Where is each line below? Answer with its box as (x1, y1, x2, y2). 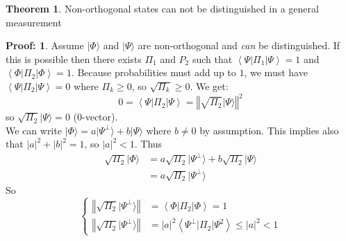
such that (192, 51, 233, 66)
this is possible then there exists (6, 51, 142, 66)
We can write (6, 123, 62, 137)
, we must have (244, 65, 308, 80)
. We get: (190, 78, 229, 93)
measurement (6, 15, 62, 29)
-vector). (82, 109, 118, 124)
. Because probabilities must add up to (71, 65, 236, 80)
